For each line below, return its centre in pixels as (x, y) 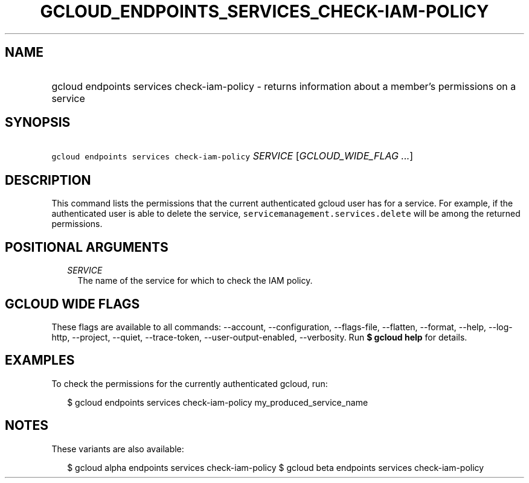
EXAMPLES (40, 360)
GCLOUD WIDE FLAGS (72, 304)
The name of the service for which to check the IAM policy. (195, 281)
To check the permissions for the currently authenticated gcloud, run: (190, 383)
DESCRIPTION (48, 180)
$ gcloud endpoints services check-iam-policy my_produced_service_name (218, 402)
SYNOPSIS (38, 123)
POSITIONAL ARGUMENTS (87, 247)
